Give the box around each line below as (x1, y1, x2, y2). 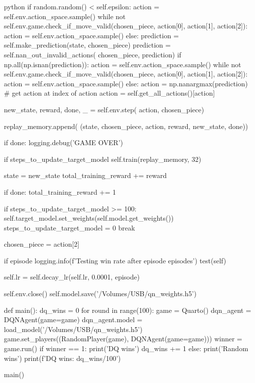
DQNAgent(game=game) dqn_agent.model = (4, 314, 142, 325)
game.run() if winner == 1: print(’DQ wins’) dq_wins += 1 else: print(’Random (4, 343, 249, 354)
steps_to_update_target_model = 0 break (4, 222, 135, 232)
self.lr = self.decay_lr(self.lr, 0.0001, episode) (4, 272, 140, 282)
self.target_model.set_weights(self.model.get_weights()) (4, 213, 174, 223)
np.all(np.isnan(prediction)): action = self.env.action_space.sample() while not (4, 59, 241, 69)
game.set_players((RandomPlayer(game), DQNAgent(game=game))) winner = (4, 333, 243, 344)
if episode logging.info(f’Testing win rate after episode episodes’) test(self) (4, 255, 227, 265)
